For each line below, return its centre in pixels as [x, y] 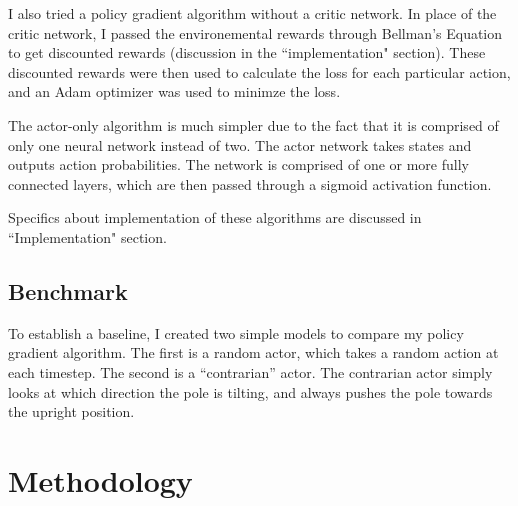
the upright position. [71, 411]
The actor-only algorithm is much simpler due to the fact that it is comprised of [253, 124]
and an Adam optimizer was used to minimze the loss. [174, 91]
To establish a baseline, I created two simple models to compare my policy [236, 332]
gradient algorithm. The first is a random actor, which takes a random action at [253, 352]
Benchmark [68, 290]
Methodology [100, 479]
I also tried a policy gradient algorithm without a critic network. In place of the [252, 13]
